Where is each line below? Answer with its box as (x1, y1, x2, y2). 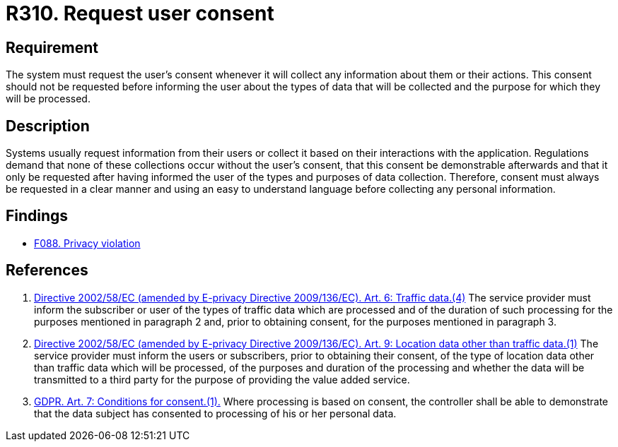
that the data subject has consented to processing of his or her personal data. (34, 407, 397, 419)
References (6, 261, 88, 280)
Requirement (6, 38, 99, 56)
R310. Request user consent (6, 1, 274, 25)
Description (6, 117, 90, 135)
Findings (6, 207, 69, 225)
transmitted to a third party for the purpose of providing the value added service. (34, 373, 410, 386)
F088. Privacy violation (34, 237, 141, 249)
